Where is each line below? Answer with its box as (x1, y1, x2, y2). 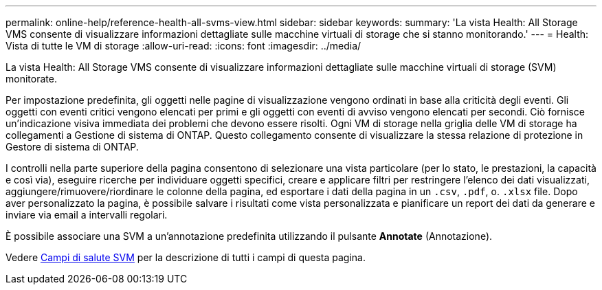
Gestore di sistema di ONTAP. (5, 141, 139, 153)
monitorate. (5, 73, 57, 85)
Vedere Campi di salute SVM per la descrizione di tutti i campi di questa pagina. (5, 252, 366, 263)
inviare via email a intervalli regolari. (5, 209, 168, 221)
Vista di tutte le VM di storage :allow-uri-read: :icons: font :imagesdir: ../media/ (5, 40, 361, 52)
